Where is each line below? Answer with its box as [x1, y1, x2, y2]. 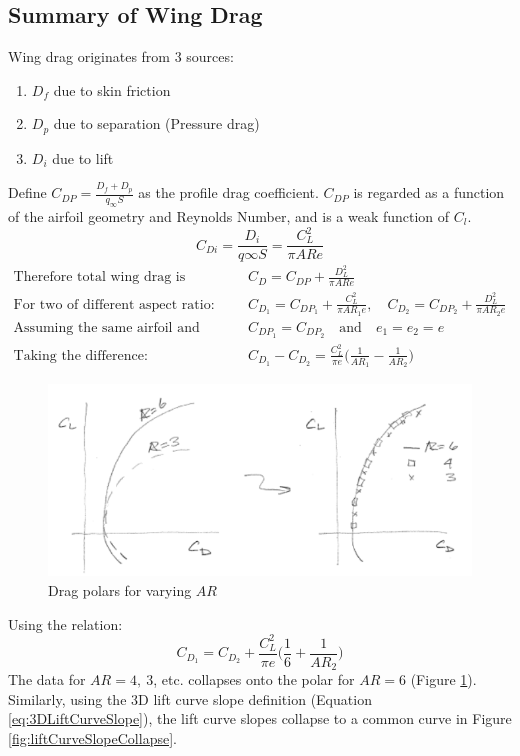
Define [8, 182, 47, 203]
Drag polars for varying [48, 580, 192, 601]
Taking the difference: [13, 348, 148, 363]
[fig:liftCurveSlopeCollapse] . [8, 728, 177, 749]
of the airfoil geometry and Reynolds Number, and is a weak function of [8, 205, 450, 226]
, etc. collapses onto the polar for [153, 669, 355, 690]
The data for [8, 669, 86, 690]
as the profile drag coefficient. [138, 182, 319, 203]
